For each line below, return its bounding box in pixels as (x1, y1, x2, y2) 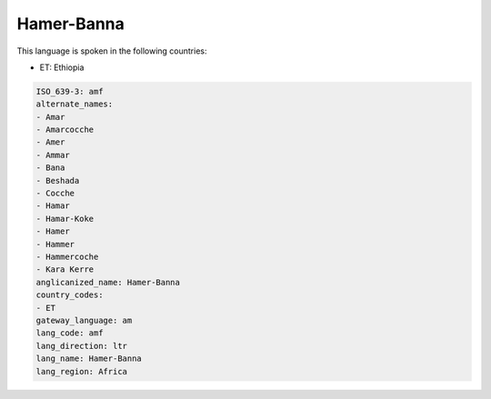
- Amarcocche (35, 125, 95, 135)
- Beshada (35, 175, 80, 185)
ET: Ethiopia (39, 62, 85, 73)
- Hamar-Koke (35, 214, 95, 224)
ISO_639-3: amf (35, 86, 104, 96)
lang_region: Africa (35, 366, 127, 376)
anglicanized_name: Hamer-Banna (35, 277, 181, 287)
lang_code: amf (35, 328, 104, 338)
